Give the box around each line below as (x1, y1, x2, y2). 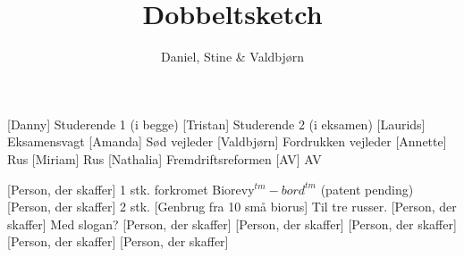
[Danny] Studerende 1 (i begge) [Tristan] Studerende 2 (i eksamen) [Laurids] (7, 114, 426, 133)
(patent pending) (320, 179, 414, 198)
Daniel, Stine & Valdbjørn (160, 47, 305, 66)
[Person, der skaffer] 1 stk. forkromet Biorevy (7, 179, 255, 198)
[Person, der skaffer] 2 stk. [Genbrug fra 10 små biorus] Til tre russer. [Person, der (7, 197, 457, 216)
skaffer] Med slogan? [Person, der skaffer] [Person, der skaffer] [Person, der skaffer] (7, 214, 457, 233)
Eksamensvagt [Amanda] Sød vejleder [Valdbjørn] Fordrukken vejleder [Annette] (7, 132, 447, 151)
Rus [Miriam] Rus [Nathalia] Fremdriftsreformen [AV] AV (7, 149, 322, 168)
